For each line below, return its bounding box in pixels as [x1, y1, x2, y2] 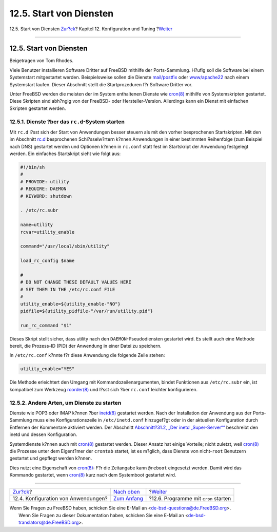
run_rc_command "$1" [20, 322, 72, 328]
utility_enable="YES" [20, 366, 75, 372]
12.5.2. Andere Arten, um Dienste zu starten [9, 399, 122, 406]
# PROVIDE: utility [20, 179, 69, 184]
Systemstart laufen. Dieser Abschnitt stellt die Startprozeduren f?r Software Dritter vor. [9, 81, 193, 87]
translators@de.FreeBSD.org [18, 519, 79, 526]
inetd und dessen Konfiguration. [9, 431, 77, 438]
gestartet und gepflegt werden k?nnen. [9, 455, 92, 462]
